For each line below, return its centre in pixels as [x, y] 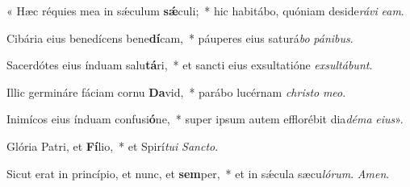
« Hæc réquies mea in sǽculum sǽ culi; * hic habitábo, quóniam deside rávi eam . [205, 10]
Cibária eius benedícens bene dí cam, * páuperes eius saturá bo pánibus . [180, 37]
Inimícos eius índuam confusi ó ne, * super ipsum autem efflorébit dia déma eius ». [205, 119]
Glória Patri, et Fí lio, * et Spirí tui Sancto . [113, 145]
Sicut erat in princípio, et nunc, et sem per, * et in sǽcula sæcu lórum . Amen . [198, 173]
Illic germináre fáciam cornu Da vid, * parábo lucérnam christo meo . [176, 91]
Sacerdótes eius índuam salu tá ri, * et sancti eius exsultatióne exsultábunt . [190, 65]
